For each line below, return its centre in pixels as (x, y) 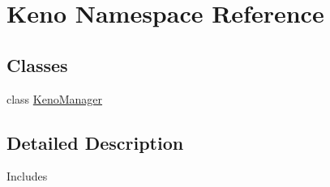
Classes (37, 64)
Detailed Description (95, 142)
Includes (27, 176)
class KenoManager (55, 98)
